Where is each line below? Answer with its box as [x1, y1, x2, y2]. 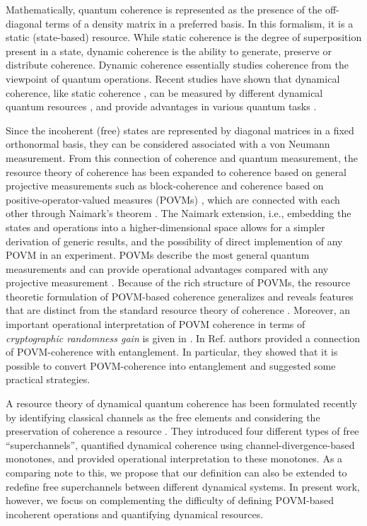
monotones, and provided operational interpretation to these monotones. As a [6, 451, 343, 466]
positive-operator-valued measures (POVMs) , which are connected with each [6, 192, 340, 206]
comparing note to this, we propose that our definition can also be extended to [6, 465, 347, 479]
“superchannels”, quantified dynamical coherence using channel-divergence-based [6, 437, 355, 452]
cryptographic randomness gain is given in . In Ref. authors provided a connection [6, 330, 361, 345]
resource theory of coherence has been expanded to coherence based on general [6, 164, 346, 179]
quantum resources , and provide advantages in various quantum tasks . [6, 99, 317, 114]
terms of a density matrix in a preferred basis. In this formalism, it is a [45, 16, 354, 30]
